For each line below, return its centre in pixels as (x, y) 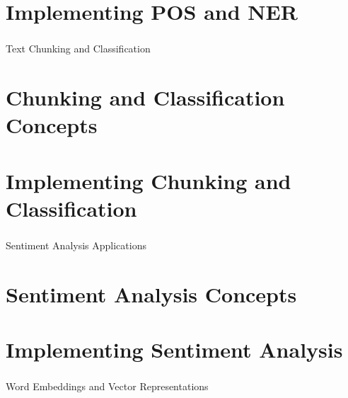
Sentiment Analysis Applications (76, 245)
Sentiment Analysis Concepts (151, 294)
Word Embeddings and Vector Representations (107, 386)
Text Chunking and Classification (78, 49)
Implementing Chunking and (149, 180)
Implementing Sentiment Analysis (174, 349)
